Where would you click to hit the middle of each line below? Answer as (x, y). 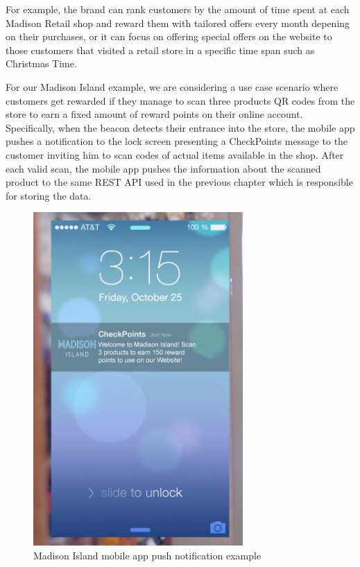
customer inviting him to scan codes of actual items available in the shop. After (175, 154)
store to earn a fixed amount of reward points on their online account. (154, 114)
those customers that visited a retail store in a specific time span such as (160, 50)
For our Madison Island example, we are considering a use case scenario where (172, 86)
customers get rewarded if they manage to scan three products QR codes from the (180, 100)
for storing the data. (49, 195)
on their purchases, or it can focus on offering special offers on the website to (169, 36)
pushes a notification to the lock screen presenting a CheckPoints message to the (177, 141)
